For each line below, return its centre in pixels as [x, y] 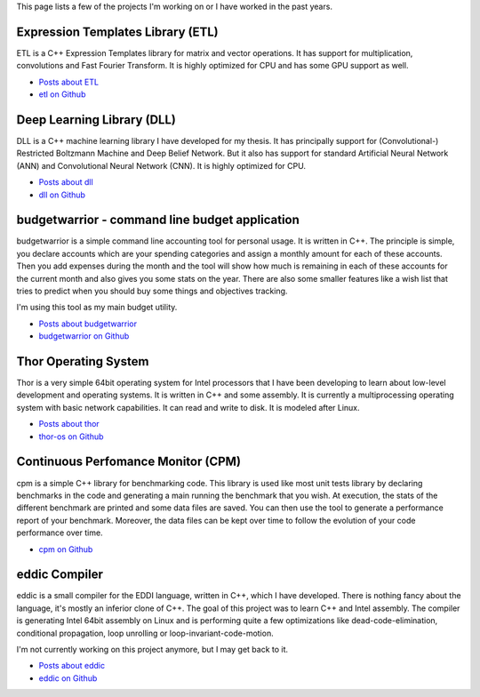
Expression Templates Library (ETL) [117, 32]
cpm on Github [66, 549]
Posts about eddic [72, 666]
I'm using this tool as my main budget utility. [97, 308]
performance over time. [60, 533]
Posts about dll [66, 182]
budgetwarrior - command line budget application [158, 220]
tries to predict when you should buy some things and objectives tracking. [152, 291]
